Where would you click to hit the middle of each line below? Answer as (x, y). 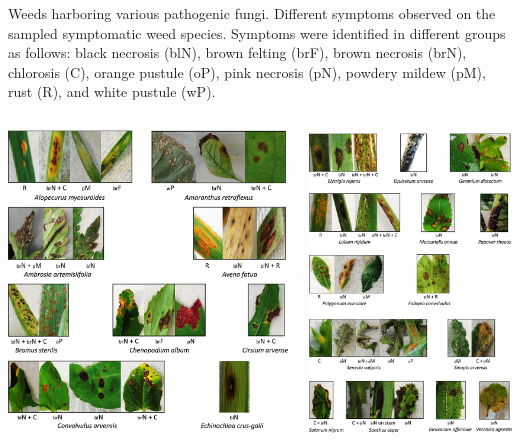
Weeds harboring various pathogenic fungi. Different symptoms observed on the (252, 13)
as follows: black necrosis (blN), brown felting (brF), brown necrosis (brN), (237, 52)
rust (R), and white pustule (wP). (112, 91)
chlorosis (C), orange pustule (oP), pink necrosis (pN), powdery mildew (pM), (247, 71)
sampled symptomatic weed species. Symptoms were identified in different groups (257, 32)
